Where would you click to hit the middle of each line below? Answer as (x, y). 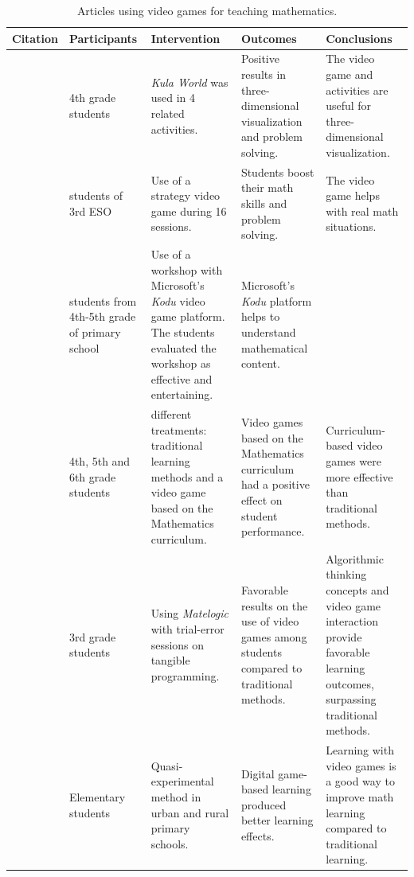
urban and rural (190, 812)
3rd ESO (90, 210)
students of (96, 195)
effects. (258, 835)
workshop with (187, 269)
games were (353, 461)
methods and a (187, 476)
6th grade (92, 476)
